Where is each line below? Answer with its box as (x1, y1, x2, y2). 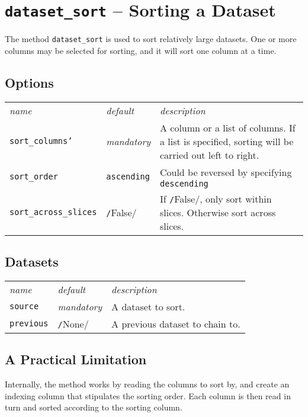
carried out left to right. (159, 147, 259, 162)
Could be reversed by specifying (159, 165, 292, 179)
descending (159, 178, 208, 188)
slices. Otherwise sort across (159, 205, 276, 219)
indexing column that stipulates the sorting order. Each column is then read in (5, 389, 291, 402)
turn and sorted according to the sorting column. (5, 401, 182, 413)
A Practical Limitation (5, 350, 147, 368)
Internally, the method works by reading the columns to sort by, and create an (5, 378, 290, 390)
